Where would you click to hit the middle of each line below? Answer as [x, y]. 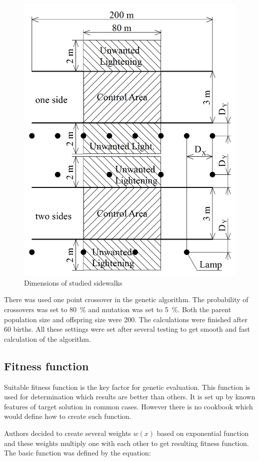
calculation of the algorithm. [47, 338]
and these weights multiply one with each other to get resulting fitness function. [126, 443]
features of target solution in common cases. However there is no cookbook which [128, 406]
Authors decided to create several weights [67, 433]
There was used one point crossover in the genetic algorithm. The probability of [126, 299]
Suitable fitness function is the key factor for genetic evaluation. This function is [127, 387]
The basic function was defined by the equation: [77, 453]
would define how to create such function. [68, 416]
